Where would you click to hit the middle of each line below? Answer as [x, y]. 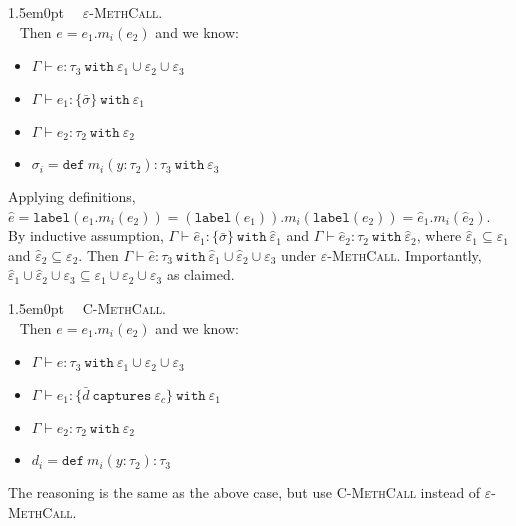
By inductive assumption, [86, 235]
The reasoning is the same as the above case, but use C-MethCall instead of [244, 492]
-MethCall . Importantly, [404, 254]
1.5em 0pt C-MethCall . [87, 308]
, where [439, 235]
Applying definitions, [72, 196]
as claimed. [200, 274]
